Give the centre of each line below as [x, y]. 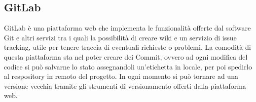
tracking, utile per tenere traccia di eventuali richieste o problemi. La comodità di [128, 47]
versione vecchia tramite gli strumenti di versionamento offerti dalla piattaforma [125, 85]
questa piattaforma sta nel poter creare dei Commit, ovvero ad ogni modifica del [126, 56]
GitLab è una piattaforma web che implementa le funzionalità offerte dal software [128, 28]
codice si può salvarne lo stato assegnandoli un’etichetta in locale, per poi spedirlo [128, 66]
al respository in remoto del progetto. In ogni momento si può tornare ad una [121, 76]
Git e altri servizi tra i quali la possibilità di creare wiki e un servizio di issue [120, 37]
